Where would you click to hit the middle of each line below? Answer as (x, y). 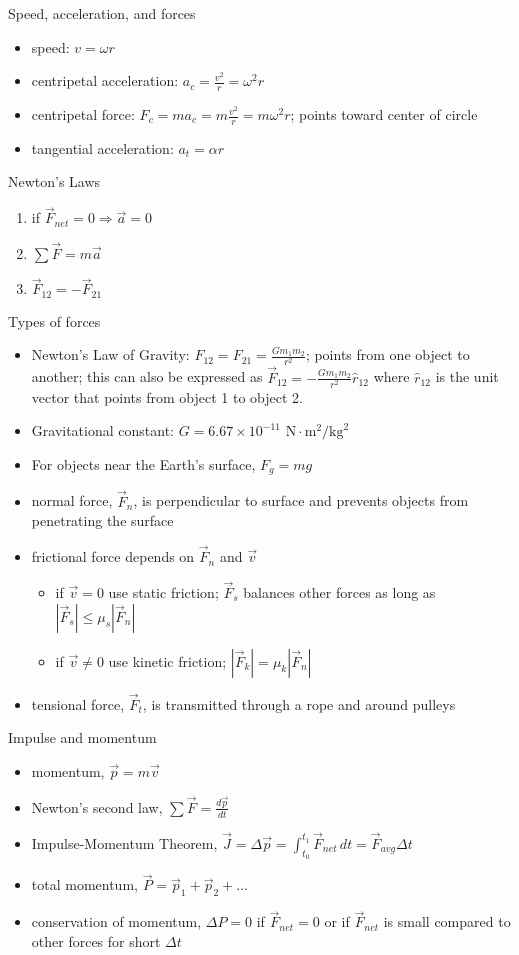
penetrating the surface (102, 520)
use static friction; (163, 591)
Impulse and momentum (82, 737)
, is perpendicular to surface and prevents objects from (301, 500)
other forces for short (96, 940)
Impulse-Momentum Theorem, (124, 842)
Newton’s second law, (97, 806)
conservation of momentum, (116, 921)
